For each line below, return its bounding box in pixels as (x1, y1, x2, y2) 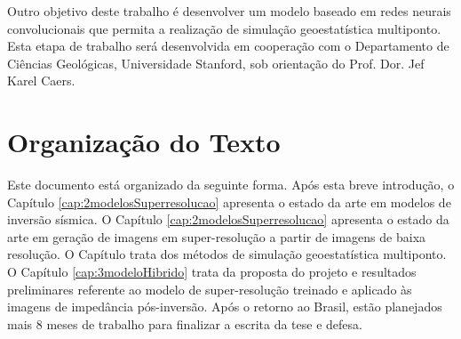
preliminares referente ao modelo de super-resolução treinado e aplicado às (7, 279, 412, 298)
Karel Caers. (7, 71, 76, 90)
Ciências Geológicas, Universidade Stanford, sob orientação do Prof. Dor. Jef (7, 53, 425, 72)
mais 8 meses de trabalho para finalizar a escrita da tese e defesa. (7, 314, 362, 333)
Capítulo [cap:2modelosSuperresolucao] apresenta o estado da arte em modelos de (7, 192, 451, 211)
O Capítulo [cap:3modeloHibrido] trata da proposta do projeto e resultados (7, 262, 417, 281)
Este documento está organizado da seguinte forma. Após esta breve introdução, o (7, 175, 455, 194)
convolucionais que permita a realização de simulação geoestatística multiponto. (7, 19, 441, 37)
